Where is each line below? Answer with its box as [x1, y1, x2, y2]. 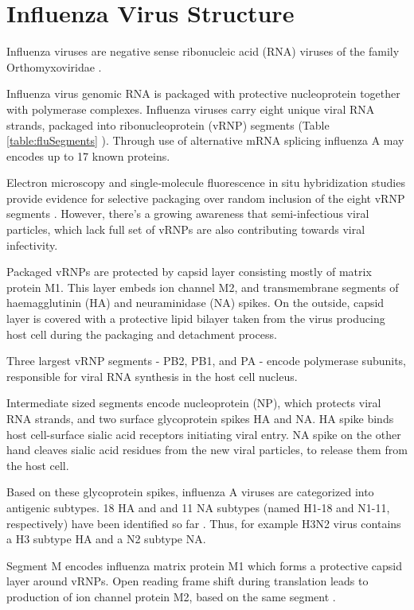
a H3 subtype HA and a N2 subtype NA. [6, 530, 206, 547]
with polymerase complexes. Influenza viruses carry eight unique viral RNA [6, 100, 375, 117]
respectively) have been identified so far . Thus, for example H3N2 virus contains [6, 515, 401, 531]
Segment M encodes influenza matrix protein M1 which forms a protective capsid [6, 557, 402, 573]
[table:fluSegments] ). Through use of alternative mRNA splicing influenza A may [6, 132, 404, 149]
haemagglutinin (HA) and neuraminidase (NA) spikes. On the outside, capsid [6, 294, 385, 311]
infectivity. [6, 236, 58, 253]
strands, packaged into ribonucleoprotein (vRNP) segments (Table [6, 116, 330, 133]
